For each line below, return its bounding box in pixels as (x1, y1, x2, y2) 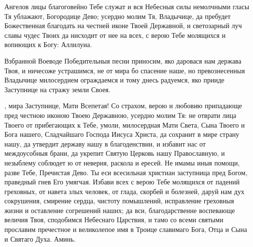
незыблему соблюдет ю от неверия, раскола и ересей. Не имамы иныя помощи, (4, 157, 240, 167)
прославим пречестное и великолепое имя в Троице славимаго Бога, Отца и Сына (4, 224, 247, 234)
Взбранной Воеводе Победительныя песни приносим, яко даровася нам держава (4, 55, 242, 66)
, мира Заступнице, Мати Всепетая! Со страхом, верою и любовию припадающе (4, 100, 242, 111)
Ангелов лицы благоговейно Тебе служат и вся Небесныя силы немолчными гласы (4, 1, 250, 11)
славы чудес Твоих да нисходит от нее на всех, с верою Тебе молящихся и (4, 30, 226, 40)
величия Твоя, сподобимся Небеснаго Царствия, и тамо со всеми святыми (4, 214, 223, 225)
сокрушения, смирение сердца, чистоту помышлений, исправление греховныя (4, 196, 234, 206)
